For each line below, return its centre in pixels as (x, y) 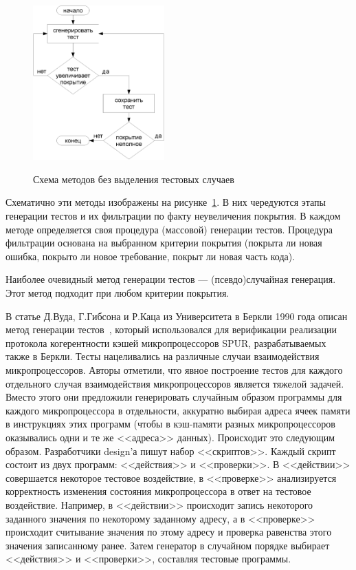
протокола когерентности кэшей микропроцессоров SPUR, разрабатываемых (166, 342)
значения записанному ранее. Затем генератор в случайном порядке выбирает (168, 545)
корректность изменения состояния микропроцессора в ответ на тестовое (158, 491)
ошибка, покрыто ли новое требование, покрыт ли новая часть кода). (151, 256)
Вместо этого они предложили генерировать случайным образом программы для (174, 397)
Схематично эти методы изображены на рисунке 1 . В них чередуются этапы (166, 202)
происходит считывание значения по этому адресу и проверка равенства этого (169, 532)
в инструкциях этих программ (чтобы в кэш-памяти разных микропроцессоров (170, 424)
